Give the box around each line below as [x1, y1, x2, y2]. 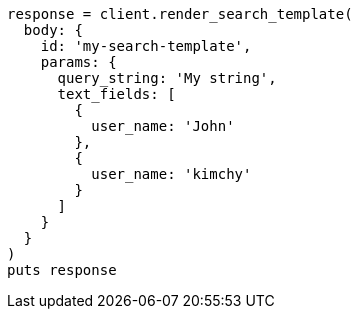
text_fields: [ [57, 86, 176, 102]
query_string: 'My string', [57, 70, 277, 86]
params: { [40, 54, 117, 70]
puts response [7, 262, 117, 278]
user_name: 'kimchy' [91, 166, 252, 182]
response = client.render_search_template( [7, 6, 353, 22]
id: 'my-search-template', [40, 38, 252, 54]
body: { [23, 22, 83, 38]
